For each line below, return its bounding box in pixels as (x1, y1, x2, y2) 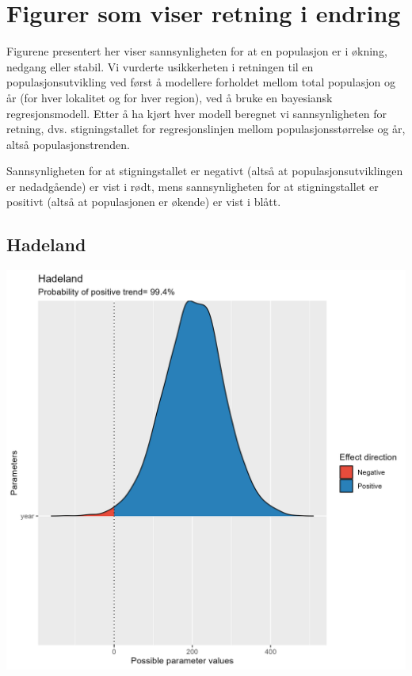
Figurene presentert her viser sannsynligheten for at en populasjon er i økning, (6, 43, 387, 59)
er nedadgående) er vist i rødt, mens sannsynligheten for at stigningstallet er (6, 178, 379, 194)
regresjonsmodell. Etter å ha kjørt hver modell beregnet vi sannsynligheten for (6, 105, 387, 121)
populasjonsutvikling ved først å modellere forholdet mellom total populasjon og (6, 74, 395, 90)
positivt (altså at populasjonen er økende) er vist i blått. (6, 193, 281, 210)
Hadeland (6, 232, 86, 257)
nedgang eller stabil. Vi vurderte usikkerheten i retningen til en (6, 58, 314, 74)
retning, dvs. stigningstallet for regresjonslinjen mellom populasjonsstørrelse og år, (6, 120, 406, 137)
